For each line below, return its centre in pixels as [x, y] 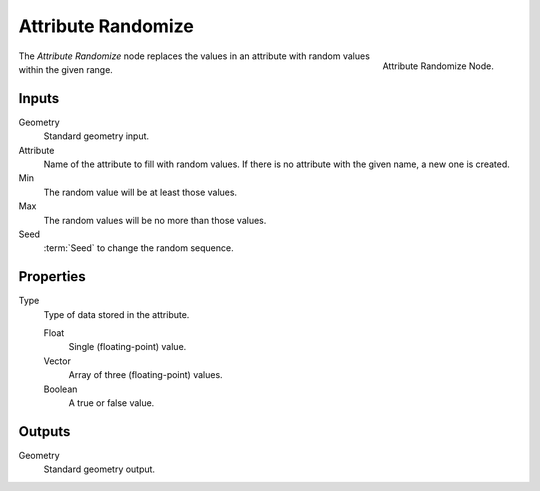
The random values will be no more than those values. [155, 220]
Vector [57, 361]
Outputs [44, 431]
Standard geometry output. [99, 469]
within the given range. [66, 69]
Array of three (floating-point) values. [146, 375]
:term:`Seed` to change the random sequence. [138, 248]
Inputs [39, 98]
